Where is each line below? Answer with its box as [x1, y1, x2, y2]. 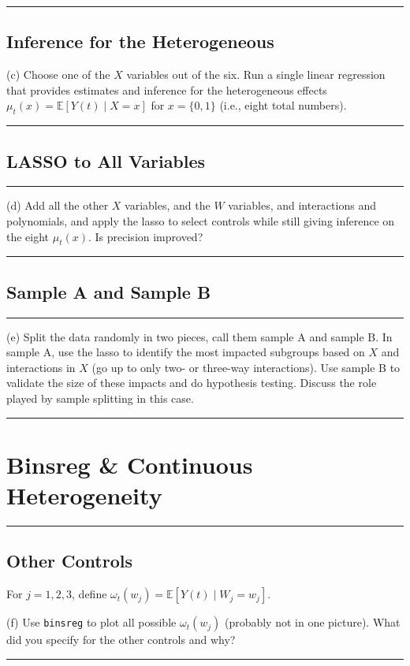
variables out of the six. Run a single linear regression [126, 66, 386, 83]
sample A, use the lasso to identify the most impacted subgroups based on [6, 344, 365, 360]
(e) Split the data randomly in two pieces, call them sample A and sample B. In [6, 328, 393, 344]
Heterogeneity [6, 478, 162, 511]
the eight [6, 228, 50, 244]
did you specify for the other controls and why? [6, 631, 236, 648]
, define [72, 586, 107, 602]
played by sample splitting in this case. [6, 389, 194, 406]
